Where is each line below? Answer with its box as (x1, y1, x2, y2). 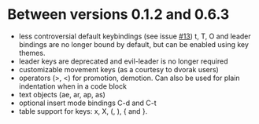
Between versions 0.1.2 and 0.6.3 (7, 5, 230, 24)
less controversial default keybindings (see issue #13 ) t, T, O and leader (18, 31, 251, 41)
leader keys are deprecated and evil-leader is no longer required (18, 57, 229, 66)
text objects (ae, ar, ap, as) (18, 89, 105, 99)
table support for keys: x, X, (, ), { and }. (18, 106, 148, 115)
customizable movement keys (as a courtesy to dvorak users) (18, 64, 220, 74)
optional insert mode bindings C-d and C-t (18, 98, 157, 108)
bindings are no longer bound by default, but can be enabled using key (18, 39, 250, 49)
